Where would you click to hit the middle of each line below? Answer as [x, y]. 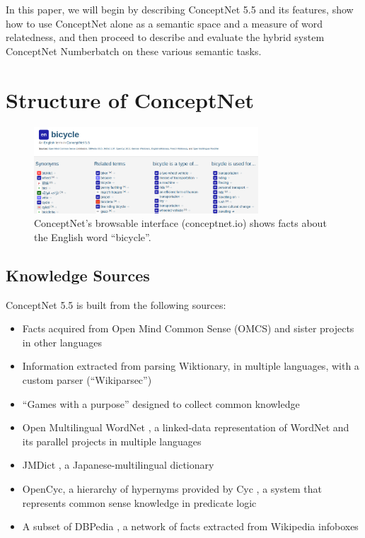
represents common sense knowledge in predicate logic [139, 502]
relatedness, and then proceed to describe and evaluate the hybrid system [165, 37]
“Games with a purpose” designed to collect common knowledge [161, 403]
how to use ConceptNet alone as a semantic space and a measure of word [164, 23]
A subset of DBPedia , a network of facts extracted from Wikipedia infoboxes [190, 526]
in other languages [62, 342]
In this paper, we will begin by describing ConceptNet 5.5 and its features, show [180, 9]
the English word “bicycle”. [93, 236]
